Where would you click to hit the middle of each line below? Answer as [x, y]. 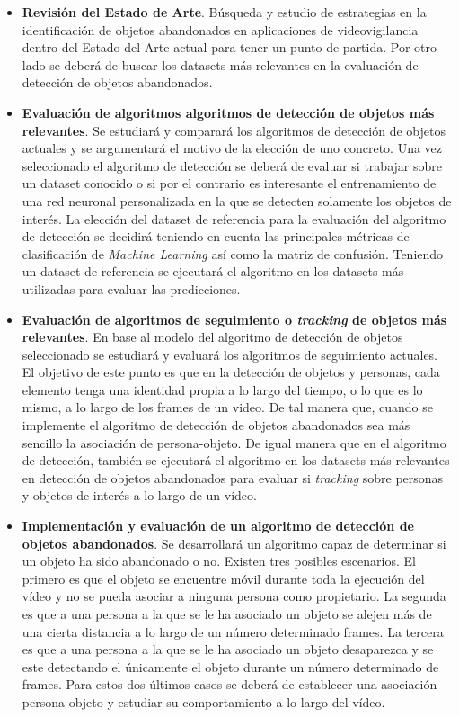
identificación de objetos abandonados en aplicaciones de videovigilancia [220, 29]
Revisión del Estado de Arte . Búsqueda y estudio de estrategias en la [224, 12]
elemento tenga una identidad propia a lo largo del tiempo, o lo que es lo [222, 389]
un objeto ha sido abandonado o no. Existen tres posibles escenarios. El [219, 561]
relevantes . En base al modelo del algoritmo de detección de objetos [212, 337]
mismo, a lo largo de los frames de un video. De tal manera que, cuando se [227, 407]
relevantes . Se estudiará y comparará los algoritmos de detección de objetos [234, 130]
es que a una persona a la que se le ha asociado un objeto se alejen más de [227, 614]
